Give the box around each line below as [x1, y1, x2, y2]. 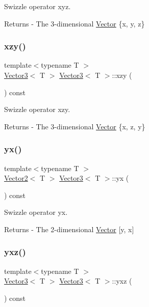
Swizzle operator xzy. [4, 104, 70, 115]
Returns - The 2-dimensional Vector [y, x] [4, 224, 134, 234]
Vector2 [4, 173, 28, 183]
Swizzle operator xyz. [4, 1, 71, 11]
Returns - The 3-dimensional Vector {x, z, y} [4, 121, 145, 131]
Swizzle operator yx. [4, 207, 68, 217]
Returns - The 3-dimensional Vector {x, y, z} [4, 18, 145, 29]
